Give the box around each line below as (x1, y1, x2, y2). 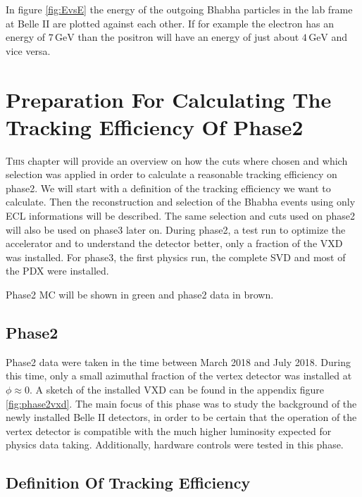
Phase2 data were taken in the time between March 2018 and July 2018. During (6, 354, 351, 369)
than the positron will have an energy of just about (77, 30, 299, 44)
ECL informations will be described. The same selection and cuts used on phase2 (6, 208, 356, 223)
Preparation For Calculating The (6, 84, 332, 113)
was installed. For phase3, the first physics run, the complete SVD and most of (6, 249, 346, 264)
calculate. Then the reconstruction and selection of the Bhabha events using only (6, 194, 356, 209)
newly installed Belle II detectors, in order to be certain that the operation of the (6, 410, 357, 424)
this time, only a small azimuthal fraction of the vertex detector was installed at (6, 368, 352, 383)
